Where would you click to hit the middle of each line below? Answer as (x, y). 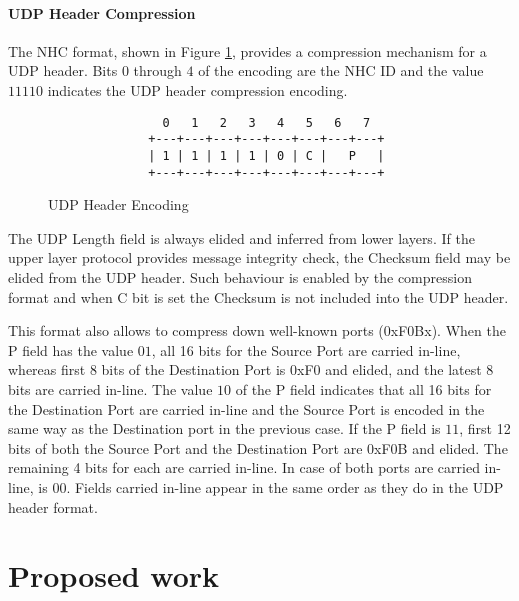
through (157, 70)
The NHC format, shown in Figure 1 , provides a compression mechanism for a (247, 50)
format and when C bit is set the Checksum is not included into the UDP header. (258, 296)
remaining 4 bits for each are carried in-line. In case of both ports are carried (244, 467)
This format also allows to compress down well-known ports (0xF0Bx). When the (257, 330)
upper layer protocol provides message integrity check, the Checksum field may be (259, 257)
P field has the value (71, 349)
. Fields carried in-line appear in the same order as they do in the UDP (285, 486)
